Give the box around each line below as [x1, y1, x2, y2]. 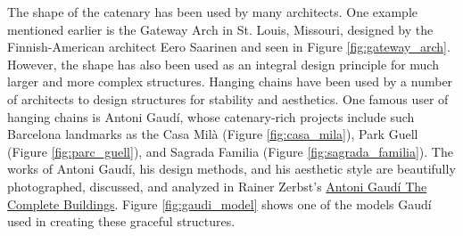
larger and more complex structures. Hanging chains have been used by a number [7, 72, 453, 91]
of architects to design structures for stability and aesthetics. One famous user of [7, 89, 449, 108]
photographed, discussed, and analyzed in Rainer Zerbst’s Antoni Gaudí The [7, 176, 427, 195]
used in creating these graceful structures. [7, 212, 236, 231]
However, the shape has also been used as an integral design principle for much [7, 54, 439, 73]
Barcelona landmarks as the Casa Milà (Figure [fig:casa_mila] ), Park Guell [7, 125, 418, 143]
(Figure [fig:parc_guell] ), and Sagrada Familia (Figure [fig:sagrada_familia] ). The [7, 142, 453, 160]
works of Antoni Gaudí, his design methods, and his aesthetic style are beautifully [7, 159, 456, 178]
